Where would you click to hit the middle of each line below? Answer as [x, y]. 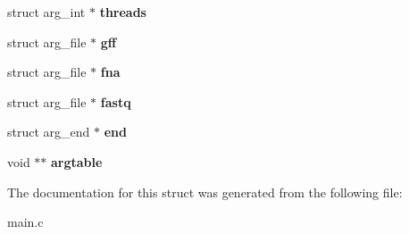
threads [123, 12]
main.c [25, 222]
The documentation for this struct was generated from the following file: [205, 192]
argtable [77, 161]
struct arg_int [46, 12]
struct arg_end [49, 132]
